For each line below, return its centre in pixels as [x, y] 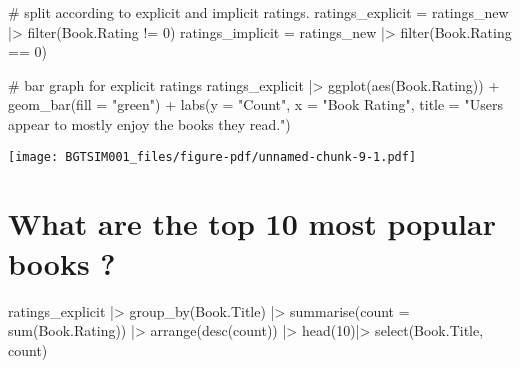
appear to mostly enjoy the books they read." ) [149, 123]
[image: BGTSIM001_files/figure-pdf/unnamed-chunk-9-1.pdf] [212, 156]
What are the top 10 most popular [252, 223]
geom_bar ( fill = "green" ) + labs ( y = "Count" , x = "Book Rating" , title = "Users [255, 104]
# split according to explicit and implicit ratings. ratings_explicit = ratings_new [258, 12]
